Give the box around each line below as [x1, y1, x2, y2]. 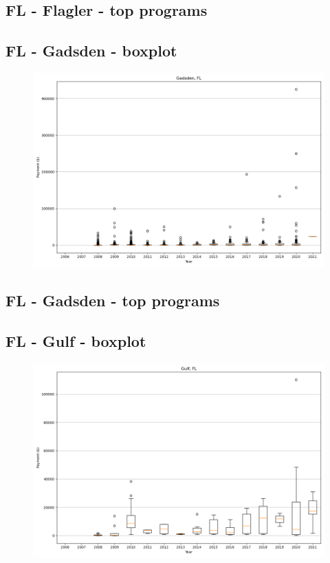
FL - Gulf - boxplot [5, 330, 146, 352]
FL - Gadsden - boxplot [5, 40, 177, 61]
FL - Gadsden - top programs [5, 290, 220, 311]
